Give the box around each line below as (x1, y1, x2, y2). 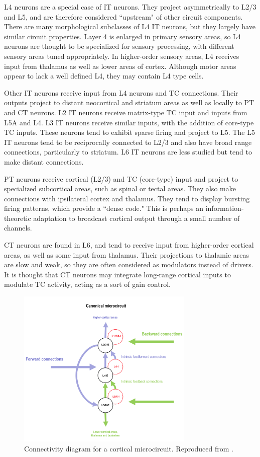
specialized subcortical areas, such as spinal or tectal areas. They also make (4, 183, 236, 194)
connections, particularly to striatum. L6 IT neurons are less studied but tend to (4, 146, 252, 157)
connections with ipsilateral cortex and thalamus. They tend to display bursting (4, 193, 250, 203)
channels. (4, 222, 32, 233)
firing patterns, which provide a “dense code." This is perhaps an (4, 203, 204, 213)
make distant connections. (4, 156, 84, 167)
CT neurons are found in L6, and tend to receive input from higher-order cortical (4, 240, 254, 250)
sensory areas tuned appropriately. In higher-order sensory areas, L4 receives (4, 50, 239, 61)
